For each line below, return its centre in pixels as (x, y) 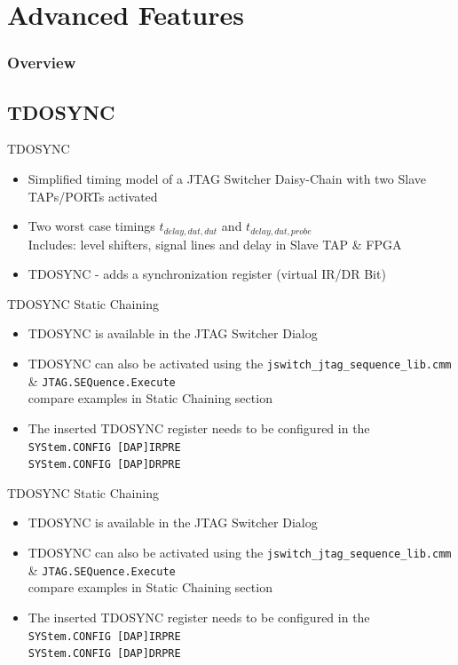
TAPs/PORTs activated (93, 196)
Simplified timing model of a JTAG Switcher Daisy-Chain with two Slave (227, 179)
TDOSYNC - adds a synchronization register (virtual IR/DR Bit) (207, 274)
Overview (42, 63)
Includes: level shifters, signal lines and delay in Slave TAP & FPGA (215, 244)
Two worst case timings (91, 226)
